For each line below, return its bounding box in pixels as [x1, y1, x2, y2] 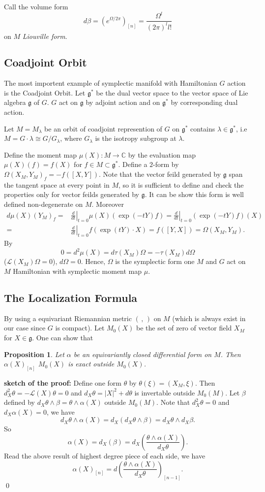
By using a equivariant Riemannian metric [4, 313, 132, 323]
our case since [4, 323, 46, 333]
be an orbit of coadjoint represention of [44, 123, 162, 133]
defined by [4, 397, 35, 407]
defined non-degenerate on [4, 199, 83, 209]
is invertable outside [134, 387, 195, 397]
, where [60, 133, 82, 143]
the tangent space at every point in [4, 179, 110, 190]
